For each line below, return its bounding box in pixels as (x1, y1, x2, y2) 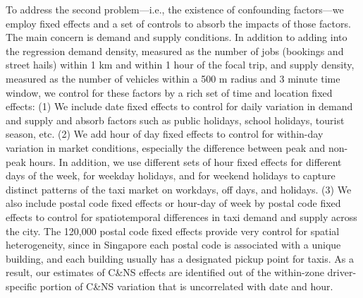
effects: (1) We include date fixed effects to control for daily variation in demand (6, 99, 353, 114)
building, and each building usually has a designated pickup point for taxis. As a (6, 251, 355, 266)
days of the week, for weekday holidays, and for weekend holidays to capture (6, 168, 336, 183)
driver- (327, 265, 357, 280)
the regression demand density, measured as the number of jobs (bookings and (6, 43, 344, 58)
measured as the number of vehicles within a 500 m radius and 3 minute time (6, 71, 340, 85)
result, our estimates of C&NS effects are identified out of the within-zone (6, 265, 324, 280)
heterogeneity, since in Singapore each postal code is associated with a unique (6, 237, 341, 252)
